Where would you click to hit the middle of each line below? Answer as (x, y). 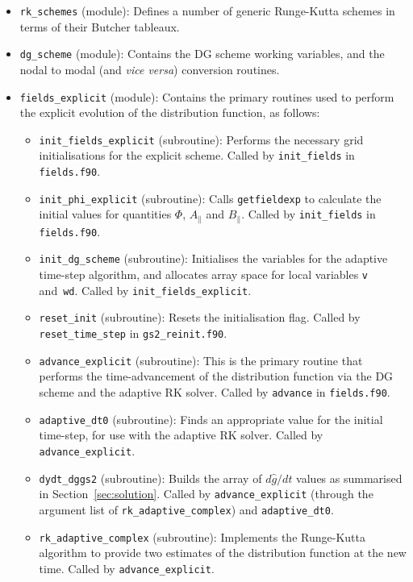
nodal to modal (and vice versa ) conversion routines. (150, 69)
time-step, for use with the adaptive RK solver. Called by (181, 435)
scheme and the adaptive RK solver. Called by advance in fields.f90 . (215, 392)
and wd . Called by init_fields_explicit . (145, 290)
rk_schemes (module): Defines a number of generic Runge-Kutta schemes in (207, 10)
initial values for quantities (105, 214)
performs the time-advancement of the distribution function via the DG (216, 376)
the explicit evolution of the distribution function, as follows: (170, 112)
